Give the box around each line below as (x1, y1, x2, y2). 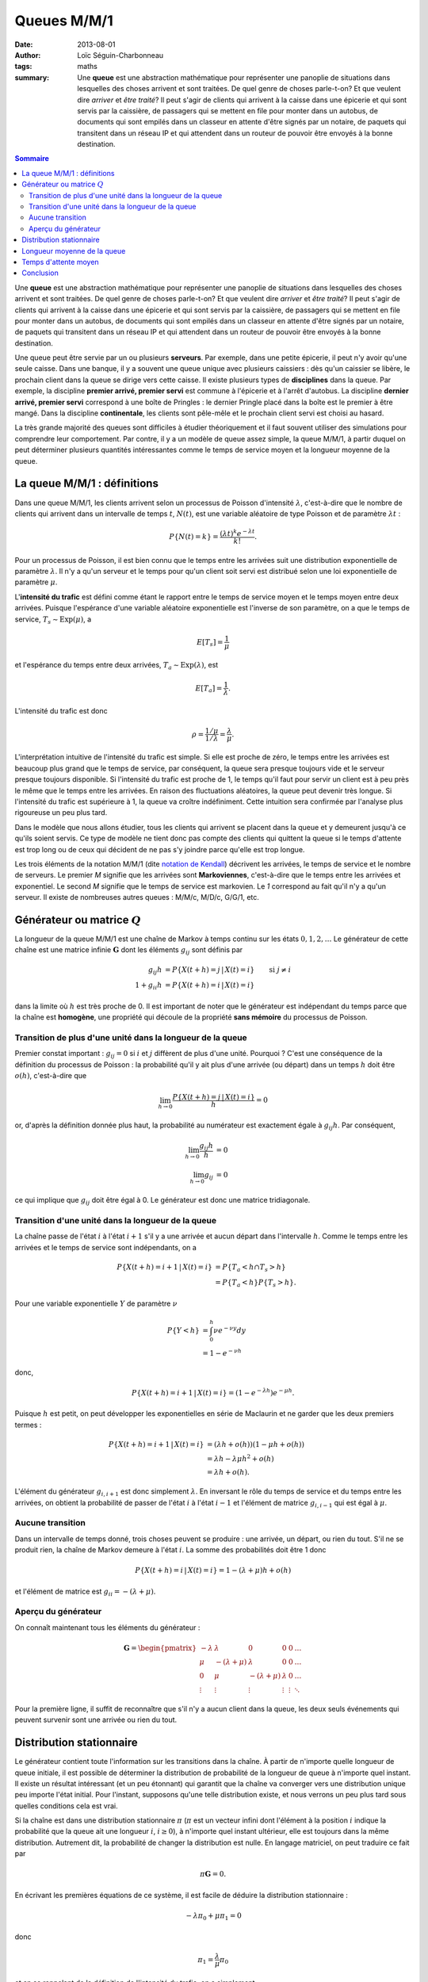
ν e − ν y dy (213, 1325, 246, 1335)
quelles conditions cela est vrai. (14, 1800, 118, 1811)
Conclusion (21, 268, 59, 277)
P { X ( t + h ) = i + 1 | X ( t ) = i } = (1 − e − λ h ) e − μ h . (131, 1387, 295, 1397)
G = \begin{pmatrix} (123, 1643, 197, 1653)
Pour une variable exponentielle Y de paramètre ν (14, 1299, 178, 1308)
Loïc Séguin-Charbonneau (77, 50, 164, 59)
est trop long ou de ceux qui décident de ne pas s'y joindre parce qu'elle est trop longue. (14, 844, 305, 854)
